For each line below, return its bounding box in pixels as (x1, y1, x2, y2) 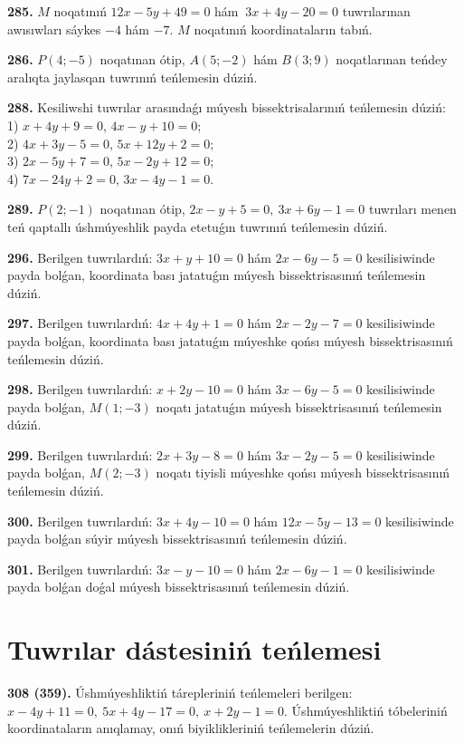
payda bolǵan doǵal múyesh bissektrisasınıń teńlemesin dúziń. (7, 577, 350, 596)
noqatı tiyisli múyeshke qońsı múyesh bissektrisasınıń (156, 463, 450, 482)
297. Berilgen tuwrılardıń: (7, 314, 153, 333)
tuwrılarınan (342, 2, 411, 20)
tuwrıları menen (368, 199, 457, 218)
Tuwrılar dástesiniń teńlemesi (7, 631, 382, 668)
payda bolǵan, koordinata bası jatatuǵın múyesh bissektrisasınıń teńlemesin (7, 265, 426, 285)
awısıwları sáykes (7, 19, 101, 38)
